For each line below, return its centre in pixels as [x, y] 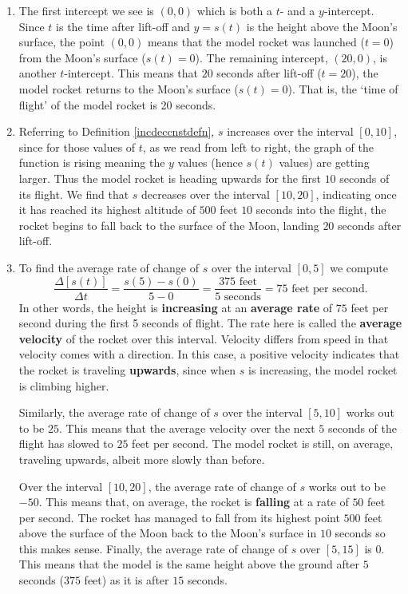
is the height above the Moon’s [322, 26]
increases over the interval [290, 131]
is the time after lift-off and [123, 26]
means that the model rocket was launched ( [256, 42]
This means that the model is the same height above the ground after [189, 564]
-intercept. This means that [131, 73]
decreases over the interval [206, 194]
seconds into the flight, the [321, 210]
